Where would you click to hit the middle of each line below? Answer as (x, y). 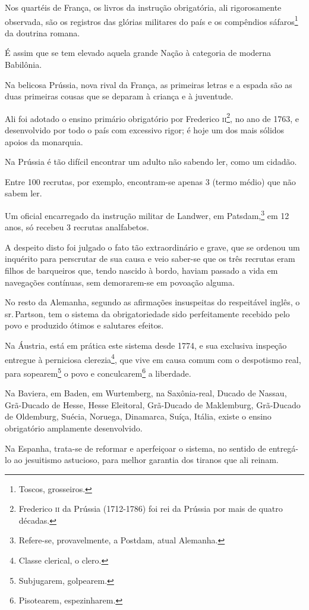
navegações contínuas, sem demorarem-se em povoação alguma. (120, 282)
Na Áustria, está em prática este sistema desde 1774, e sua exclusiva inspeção (146, 345)
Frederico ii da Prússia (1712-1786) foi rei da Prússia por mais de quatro (151, 509)
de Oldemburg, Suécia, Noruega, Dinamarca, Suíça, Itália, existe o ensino (138, 416)
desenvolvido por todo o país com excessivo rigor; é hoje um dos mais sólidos (145, 130)
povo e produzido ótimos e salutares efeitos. (84, 325)
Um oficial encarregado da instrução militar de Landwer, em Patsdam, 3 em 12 (147, 215)
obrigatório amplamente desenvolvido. (74, 428)
